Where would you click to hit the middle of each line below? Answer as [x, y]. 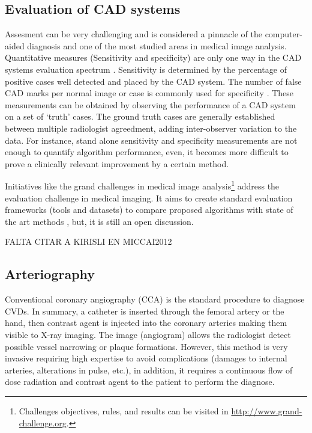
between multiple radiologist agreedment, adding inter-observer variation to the [151, 128]
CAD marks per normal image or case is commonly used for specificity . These [149, 93]
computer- [283, 34]
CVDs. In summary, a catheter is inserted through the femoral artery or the [145, 311]
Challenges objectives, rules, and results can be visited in [124, 410]
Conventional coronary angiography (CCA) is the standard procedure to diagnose [155, 299]
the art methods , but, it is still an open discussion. [99, 221]
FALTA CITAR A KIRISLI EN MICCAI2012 [88, 241]
